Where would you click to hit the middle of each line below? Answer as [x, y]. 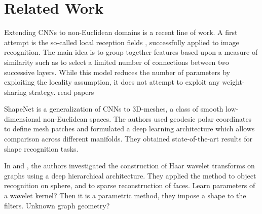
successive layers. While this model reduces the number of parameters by [117, 72]
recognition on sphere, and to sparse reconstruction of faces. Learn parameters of [130, 185]
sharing [15, 92]
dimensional [23, 118]
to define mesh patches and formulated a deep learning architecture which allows [129, 129]
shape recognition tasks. [41, 148]
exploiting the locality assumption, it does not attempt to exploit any [112, 82]
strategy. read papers [62, 92]
